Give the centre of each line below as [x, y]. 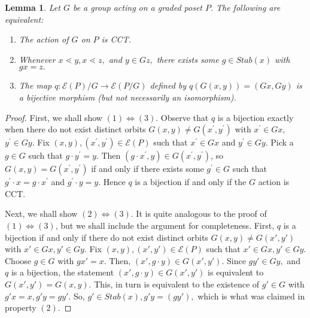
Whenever [37, 59]
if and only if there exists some [148, 169]
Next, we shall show [41, 213]
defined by [168, 85]
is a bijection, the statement [63, 272]
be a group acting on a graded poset [138, 7]
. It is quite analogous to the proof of [199, 213]
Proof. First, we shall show [54, 117]
